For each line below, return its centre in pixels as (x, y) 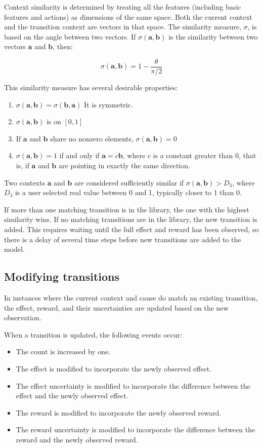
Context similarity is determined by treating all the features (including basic (123, 7)
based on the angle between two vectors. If (70, 36)
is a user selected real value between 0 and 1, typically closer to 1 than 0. (128, 192)
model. (14, 249)
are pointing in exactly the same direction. (124, 165)
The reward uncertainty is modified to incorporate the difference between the (136, 430)
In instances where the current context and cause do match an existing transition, (131, 297)
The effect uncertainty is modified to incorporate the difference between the (133, 385)
